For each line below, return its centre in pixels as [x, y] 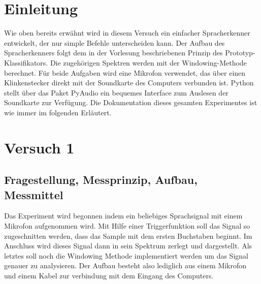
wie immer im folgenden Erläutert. [58, 112]
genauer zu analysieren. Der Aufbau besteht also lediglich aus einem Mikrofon [125, 265]
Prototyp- [240, 53]
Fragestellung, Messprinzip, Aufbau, [101, 180]
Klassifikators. [26, 62]
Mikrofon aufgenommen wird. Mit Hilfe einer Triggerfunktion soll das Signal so [127, 226]
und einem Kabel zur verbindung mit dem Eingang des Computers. [109, 275]
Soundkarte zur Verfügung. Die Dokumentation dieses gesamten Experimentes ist [131, 102]
